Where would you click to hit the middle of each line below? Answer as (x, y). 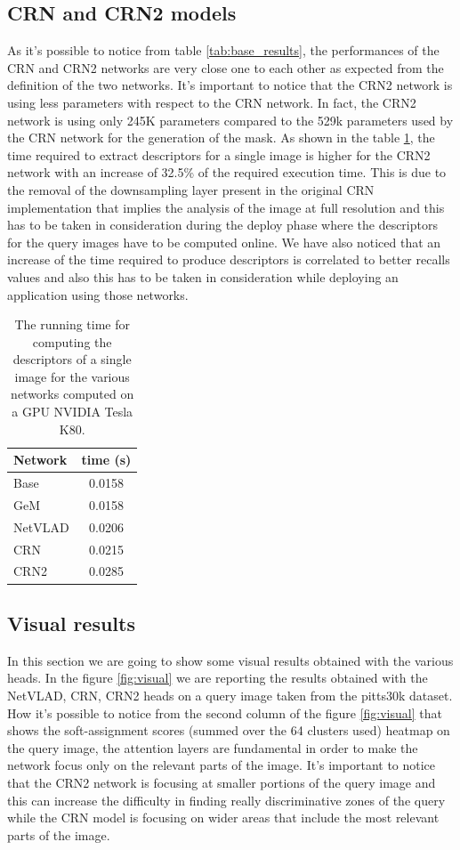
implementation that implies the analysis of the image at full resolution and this (226, 207)
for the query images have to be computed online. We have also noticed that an (224, 242)
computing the (72, 341)
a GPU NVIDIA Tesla (73, 412)
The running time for (72, 324)
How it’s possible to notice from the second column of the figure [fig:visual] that (225, 712)
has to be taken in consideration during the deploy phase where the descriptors (222, 225)
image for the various (72, 376)
